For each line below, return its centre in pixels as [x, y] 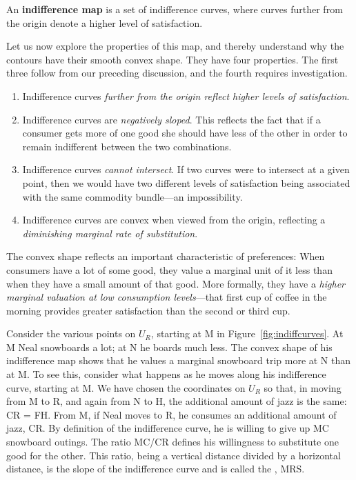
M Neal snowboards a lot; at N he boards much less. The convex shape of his [169, 347]
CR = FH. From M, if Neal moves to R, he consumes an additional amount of [171, 414]
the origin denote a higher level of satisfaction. [105, 22]
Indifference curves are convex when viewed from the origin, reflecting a [174, 220]
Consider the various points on [71, 333]
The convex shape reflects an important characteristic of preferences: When [166, 256]
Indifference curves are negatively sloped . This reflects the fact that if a [171, 119]
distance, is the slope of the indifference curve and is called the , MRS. [156, 469]
